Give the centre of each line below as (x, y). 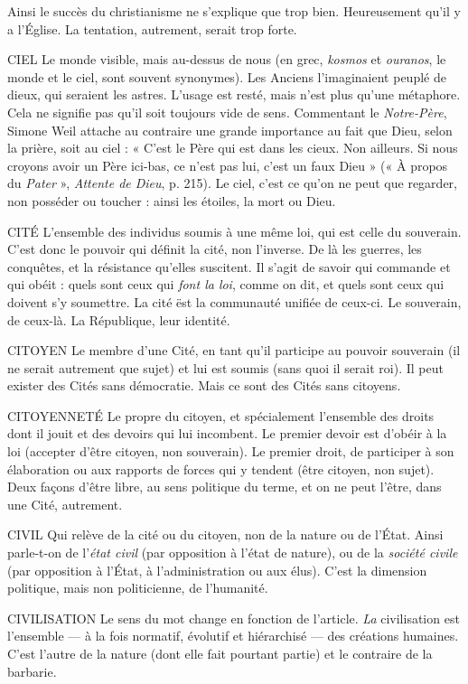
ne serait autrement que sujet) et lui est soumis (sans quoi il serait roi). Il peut (225, 367)
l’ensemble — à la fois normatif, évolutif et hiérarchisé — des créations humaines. (233, 636)
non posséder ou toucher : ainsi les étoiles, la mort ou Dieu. (172, 200)
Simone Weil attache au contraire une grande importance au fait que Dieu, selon (230, 130)
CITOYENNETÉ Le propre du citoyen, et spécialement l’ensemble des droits (221, 415)
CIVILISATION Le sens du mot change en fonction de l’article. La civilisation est (234, 618)
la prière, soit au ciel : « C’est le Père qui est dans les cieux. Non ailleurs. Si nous (233, 148)
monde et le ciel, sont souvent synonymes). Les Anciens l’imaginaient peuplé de (227, 76)
